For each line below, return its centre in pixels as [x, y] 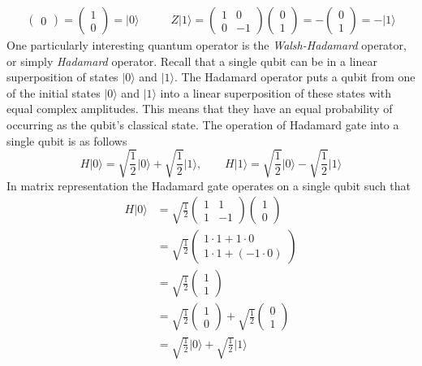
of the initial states [54, 92]
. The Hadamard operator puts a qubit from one [295, 77]
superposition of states [62, 77]
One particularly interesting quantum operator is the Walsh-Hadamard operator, [207, 45]
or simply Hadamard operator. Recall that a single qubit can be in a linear [192, 61]
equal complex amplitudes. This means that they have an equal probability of [200, 109]
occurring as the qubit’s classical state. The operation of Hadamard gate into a [203, 124]
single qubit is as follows [67, 140]
